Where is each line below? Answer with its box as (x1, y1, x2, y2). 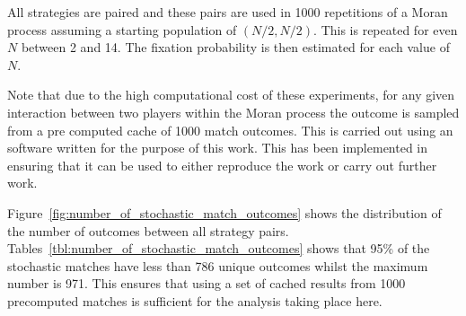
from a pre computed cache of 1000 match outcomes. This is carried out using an (7, 120, 453, 139)
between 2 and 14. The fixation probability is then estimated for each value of (21, 38, 450, 57)
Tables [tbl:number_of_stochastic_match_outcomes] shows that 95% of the (7, 239, 430, 258)
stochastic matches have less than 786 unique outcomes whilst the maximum (7, 256, 428, 275)
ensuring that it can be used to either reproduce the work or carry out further (7, 155, 437, 174)
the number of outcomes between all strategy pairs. (7, 221, 289, 240)
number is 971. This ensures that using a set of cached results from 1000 (7, 274, 406, 293)
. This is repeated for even (313, 20, 458, 39)
